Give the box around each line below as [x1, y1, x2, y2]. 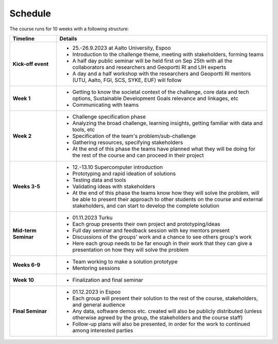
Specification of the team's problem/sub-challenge [72, 132, 196, 139]
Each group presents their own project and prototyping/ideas [72, 220, 221, 227]
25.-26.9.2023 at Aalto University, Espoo [72, 44, 171, 51]
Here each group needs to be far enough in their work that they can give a [72, 240, 252, 247]
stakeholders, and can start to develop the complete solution [72, 202, 220, 209]
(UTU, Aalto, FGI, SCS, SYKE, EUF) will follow [72, 76, 182, 83]
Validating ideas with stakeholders [72, 183, 155, 190]
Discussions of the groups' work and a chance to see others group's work [72, 233, 252, 240]
